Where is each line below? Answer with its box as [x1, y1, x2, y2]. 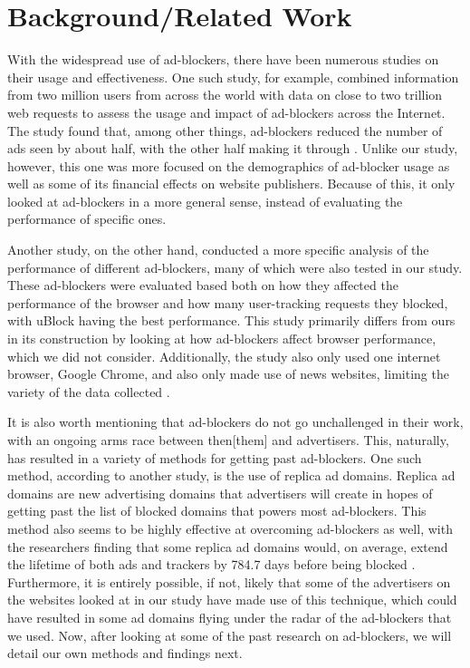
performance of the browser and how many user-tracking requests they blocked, [7, 293, 448, 312]
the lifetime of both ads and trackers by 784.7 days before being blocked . [7, 555, 416, 574]
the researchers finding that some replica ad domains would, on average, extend [7, 537, 448, 556]
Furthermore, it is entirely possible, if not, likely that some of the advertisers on [7, 572, 451, 591]
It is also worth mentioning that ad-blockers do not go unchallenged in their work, [7, 412, 464, 431]
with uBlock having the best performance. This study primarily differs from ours [7, 311, 456, 330]
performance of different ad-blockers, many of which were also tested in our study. [7, 257, 463, 276]
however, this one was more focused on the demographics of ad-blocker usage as [7, 156, 450, 175]
